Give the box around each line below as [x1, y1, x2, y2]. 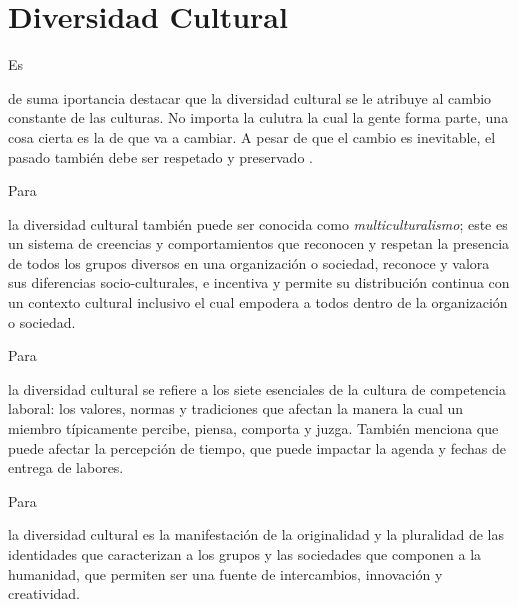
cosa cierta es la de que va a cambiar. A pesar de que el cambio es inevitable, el [8, 126, 496, 147]
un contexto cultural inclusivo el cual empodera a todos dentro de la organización [8, 292, 508, 313]
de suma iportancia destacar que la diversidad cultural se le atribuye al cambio [8, 87, 492, 108]
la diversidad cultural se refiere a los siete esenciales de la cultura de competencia [8, 378, 506, 399]
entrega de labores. [8, 457, 124, 478]
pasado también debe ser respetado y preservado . [8, 146, 313, 167]
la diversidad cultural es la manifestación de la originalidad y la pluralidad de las [8, 524, 504, 545]
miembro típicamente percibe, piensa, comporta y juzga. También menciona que [8, 418, 499, 439]
